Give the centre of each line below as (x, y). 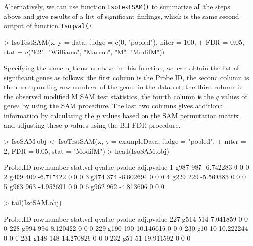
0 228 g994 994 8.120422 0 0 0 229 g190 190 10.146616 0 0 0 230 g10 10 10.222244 (126, 228)
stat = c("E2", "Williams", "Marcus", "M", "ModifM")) (84, 51)
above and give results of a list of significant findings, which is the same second (122, 16)
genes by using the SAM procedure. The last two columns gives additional (115, 106)
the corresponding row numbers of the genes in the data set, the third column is (123, 87)
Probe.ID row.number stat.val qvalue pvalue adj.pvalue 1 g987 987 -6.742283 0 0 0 (126, 167)
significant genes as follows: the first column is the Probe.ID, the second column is (126, 77)
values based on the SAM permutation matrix (170, 115)
